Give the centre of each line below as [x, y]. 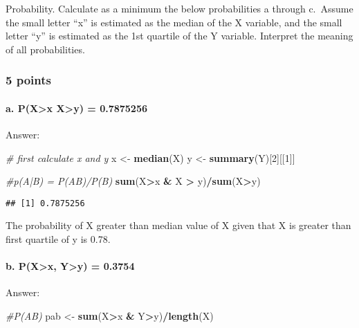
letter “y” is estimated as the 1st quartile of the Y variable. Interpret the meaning [179, 36]
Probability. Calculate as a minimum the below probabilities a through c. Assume [179, 8]
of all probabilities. [45, 49]
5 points [28, 80]
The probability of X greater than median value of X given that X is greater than [178, 225]
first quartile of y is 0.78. [58, 239]
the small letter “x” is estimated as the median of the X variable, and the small [174, 22]
